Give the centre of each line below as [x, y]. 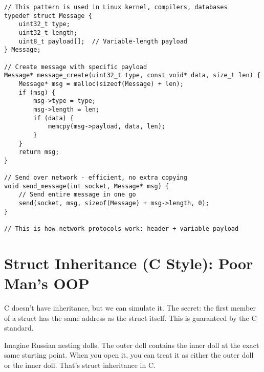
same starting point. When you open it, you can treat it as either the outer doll [129, 355]
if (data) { [54, 118]
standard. [19, 328]
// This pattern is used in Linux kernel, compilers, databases [116, 7]
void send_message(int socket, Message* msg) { [87, 186]
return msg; [39, 152]
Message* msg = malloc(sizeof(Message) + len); [101, 84]
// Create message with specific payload [76, 67]
